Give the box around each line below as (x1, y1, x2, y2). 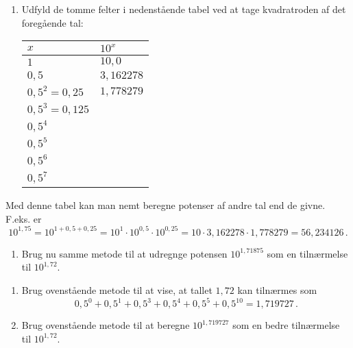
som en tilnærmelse (267, 246, 348, 260)
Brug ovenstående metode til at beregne (21, 318, 190, 332)
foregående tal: (21, 15, 84, 29)
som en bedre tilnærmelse (232, 318, 340, 332)
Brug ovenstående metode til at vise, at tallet (21, 283, 212, 297)
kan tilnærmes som (237, 283, 317, 297)
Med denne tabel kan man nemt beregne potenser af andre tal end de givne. (5, 198, 326, 212)
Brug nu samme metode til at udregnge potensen (21, 246, 228, 260)
